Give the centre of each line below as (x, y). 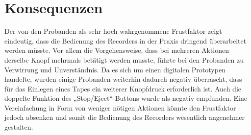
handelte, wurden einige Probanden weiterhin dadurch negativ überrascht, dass (123, 79)
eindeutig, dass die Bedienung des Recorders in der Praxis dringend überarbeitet (125, 40)
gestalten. (19, 127)
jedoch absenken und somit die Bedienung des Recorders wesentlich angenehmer (125, 117)
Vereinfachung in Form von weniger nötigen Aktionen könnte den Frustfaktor (120, 107)
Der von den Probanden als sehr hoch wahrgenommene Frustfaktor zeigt (113, 31)
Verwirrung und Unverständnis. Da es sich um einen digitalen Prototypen (115, 69)
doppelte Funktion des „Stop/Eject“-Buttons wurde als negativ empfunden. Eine (126, 98)
